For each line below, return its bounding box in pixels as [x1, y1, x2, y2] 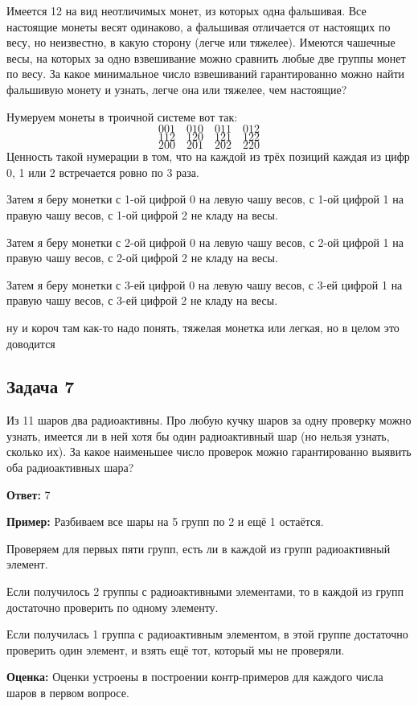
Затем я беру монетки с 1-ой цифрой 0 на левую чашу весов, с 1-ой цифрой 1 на [6, 191, 404, 207]
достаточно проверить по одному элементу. [6, 598, 219, 615]
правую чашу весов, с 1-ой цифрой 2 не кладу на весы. [6, 206, 278, 223]
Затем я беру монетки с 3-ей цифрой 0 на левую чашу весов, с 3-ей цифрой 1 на [6, 276, 403, 293]
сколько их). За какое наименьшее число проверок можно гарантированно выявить [6, 443, 412, 460]
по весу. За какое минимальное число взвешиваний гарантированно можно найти [6, 65, 405, 82]
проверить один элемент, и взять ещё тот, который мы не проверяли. [6, 641, 345, 658]
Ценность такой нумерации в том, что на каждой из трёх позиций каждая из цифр [6, 148, 410, 165]
